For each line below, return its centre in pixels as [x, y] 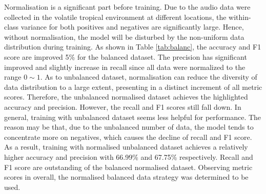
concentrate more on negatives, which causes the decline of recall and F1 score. [128, 137]
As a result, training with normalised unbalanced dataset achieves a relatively [126, 147]
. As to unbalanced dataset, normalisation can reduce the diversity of [149, 77]
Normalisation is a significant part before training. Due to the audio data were [127, 7]
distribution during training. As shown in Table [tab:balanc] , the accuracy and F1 [133, 47]
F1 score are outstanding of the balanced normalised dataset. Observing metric [128, 167]
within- [240, 17]
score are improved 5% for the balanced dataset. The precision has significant [126, 56]
